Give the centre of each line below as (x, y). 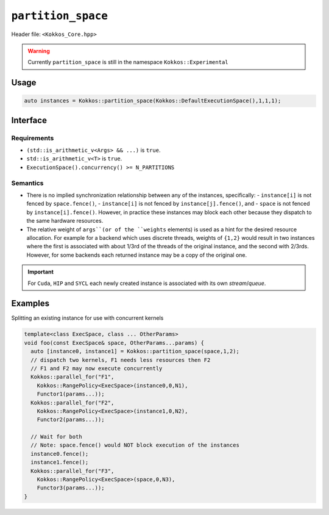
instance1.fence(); (60, 463)
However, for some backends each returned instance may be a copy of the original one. (137, 255)
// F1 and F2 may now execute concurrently (97, 368)
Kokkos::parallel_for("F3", (73, 471)
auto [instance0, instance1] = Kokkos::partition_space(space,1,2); (135, 351)
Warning (39, 51)
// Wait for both (56, 437)
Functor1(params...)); (71, 394)
